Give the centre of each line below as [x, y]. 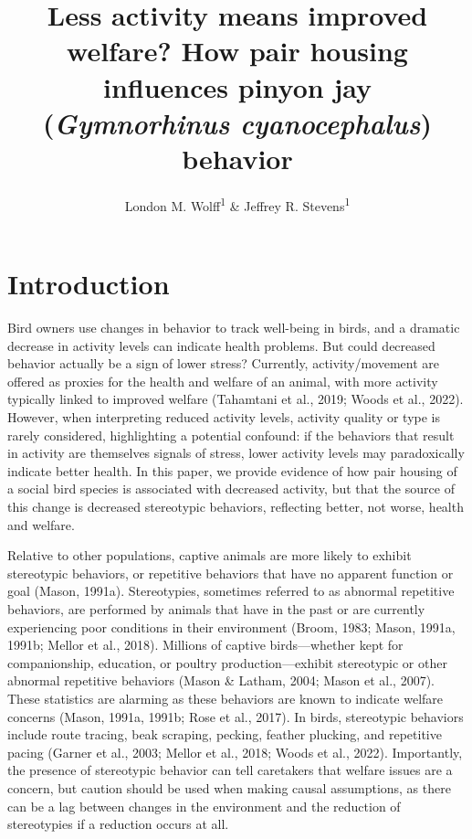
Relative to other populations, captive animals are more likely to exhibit [210, 555]
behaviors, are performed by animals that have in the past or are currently [216, 608]
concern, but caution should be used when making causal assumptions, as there [229, 787]
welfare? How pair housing [237, 51]
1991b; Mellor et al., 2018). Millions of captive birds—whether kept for [205, 645]
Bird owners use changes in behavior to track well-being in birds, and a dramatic [234, 328]
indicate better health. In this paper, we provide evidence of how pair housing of [232, 470]
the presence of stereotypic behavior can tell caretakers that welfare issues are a [230, 770]
